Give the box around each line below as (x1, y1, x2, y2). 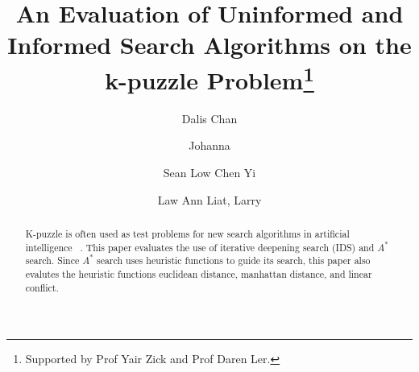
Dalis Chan (181, 110, 238, 126)
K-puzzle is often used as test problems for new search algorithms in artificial (25, 227, 350, 240)
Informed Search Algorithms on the (7, 28, 412, 61)
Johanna (189, 137, 230, 154)
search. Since (25, 254, 80, 267)
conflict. (25, 280, 59, 294)
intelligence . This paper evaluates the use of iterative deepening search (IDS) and (25, 240, 375, 254)
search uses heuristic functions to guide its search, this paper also (96, 254, 371, 267)
